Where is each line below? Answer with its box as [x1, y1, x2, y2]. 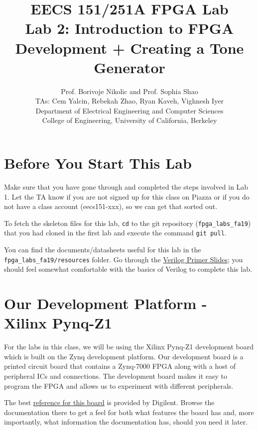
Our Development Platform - [4, 293, 207, 314]
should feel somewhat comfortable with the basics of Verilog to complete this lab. [4, 264, 252, 274]
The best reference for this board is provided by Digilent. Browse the [4, 397, 215, 408]
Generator [94, 57, 165, 77]
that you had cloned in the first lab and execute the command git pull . [4, 227, 227, 238]
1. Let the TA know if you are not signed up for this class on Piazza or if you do [4, 191, 250, 202]
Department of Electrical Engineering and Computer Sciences [35, 105, 224, 115]
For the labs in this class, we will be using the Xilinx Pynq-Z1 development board [4, 341, 254, 352]
